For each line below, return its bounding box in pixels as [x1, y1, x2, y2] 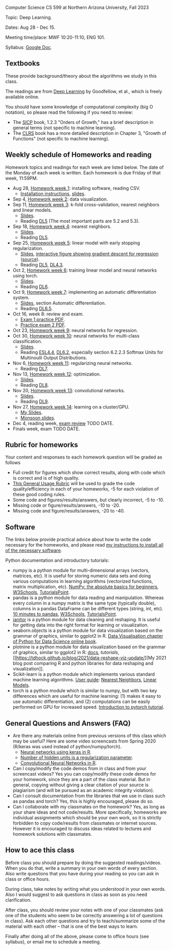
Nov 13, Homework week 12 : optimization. [12, 371, 101, 377]
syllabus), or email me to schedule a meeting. [5, 939, 101, 945]
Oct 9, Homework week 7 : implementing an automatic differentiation [12, 289, 157, 295]
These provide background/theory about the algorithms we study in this [5, 73, 157, 79]
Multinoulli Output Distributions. [20, 355, 88, 361]
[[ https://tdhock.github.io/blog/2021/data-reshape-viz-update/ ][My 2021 [12, 655, 166, 661]
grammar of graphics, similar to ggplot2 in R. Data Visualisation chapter [12, 633, 163, 639]
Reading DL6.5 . [20, 305, 53, 311]
